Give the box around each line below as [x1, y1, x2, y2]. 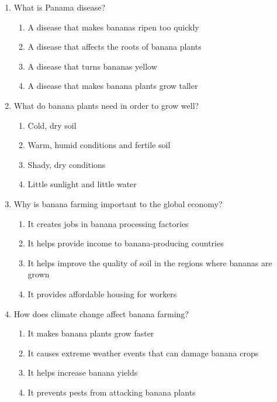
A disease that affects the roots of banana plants [27, 40, 202, 53]
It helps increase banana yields [27, 366, 138, 379]
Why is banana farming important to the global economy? [13, 197, 223, 209]
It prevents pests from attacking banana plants [27, 386, 196, 398]
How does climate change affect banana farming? [13, 307, 189, 319]
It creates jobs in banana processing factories [27, 217, 189, 229]
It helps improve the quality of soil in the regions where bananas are [27, 256, 272, 269]
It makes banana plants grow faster [27, 327, 154, 339]
